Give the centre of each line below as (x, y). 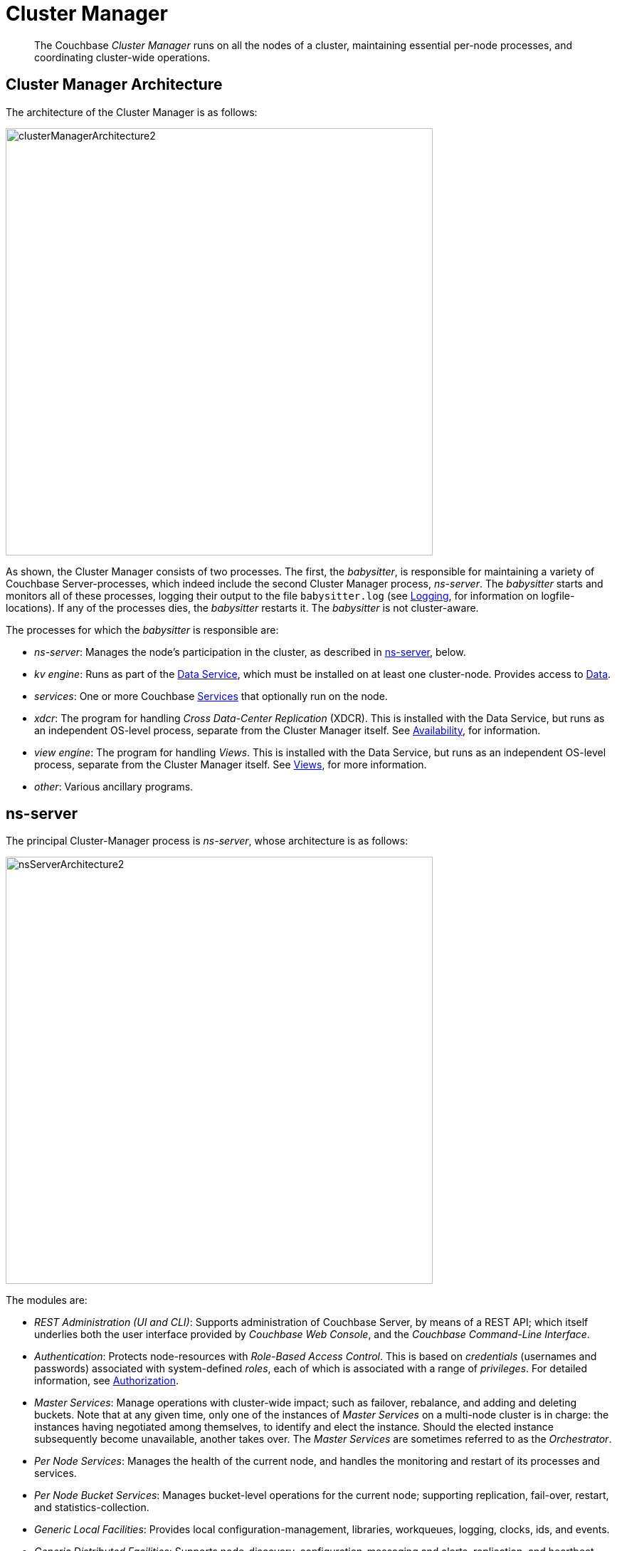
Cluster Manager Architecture (114, 85)
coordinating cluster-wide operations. (122, 57)
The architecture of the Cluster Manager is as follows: (132, 112)
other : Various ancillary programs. (114, 786)
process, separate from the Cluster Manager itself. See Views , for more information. (231, 764)
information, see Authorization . (106, 1381)
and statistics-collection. (92, 1508)
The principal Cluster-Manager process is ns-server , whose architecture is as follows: (207, 841)
